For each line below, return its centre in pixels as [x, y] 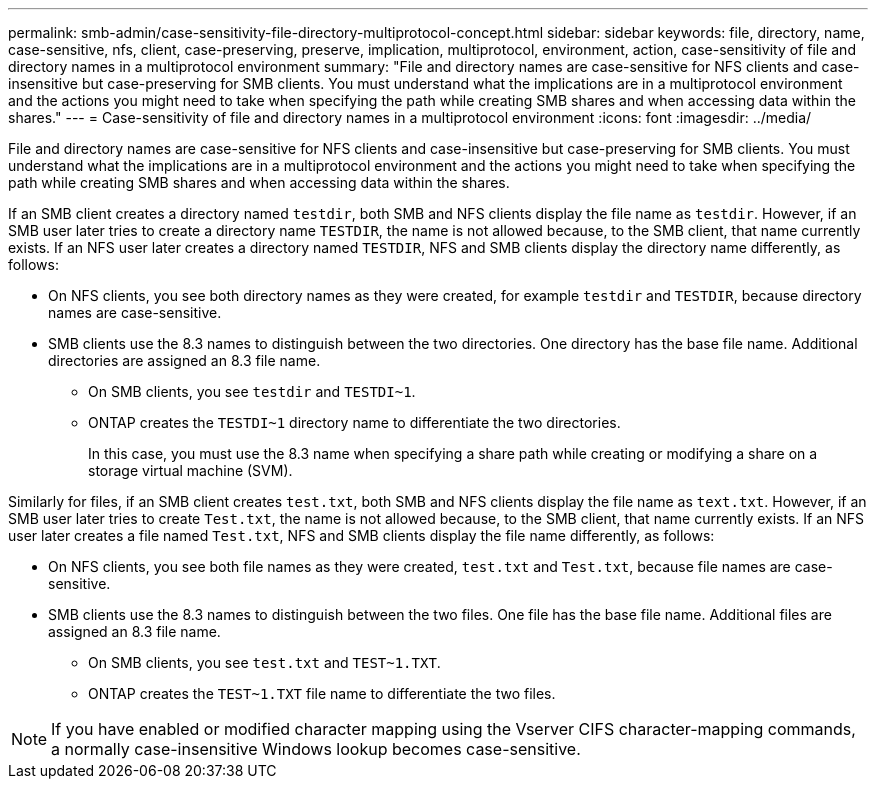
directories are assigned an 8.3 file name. [184, 360]
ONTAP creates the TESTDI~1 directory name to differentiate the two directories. [354, 422]
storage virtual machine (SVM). [190, 470]
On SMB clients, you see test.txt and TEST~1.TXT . [264, 662]
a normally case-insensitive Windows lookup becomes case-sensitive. [316, 749]
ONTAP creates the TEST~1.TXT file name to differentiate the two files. [322, 693]
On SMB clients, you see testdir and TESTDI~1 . [252, 391]
